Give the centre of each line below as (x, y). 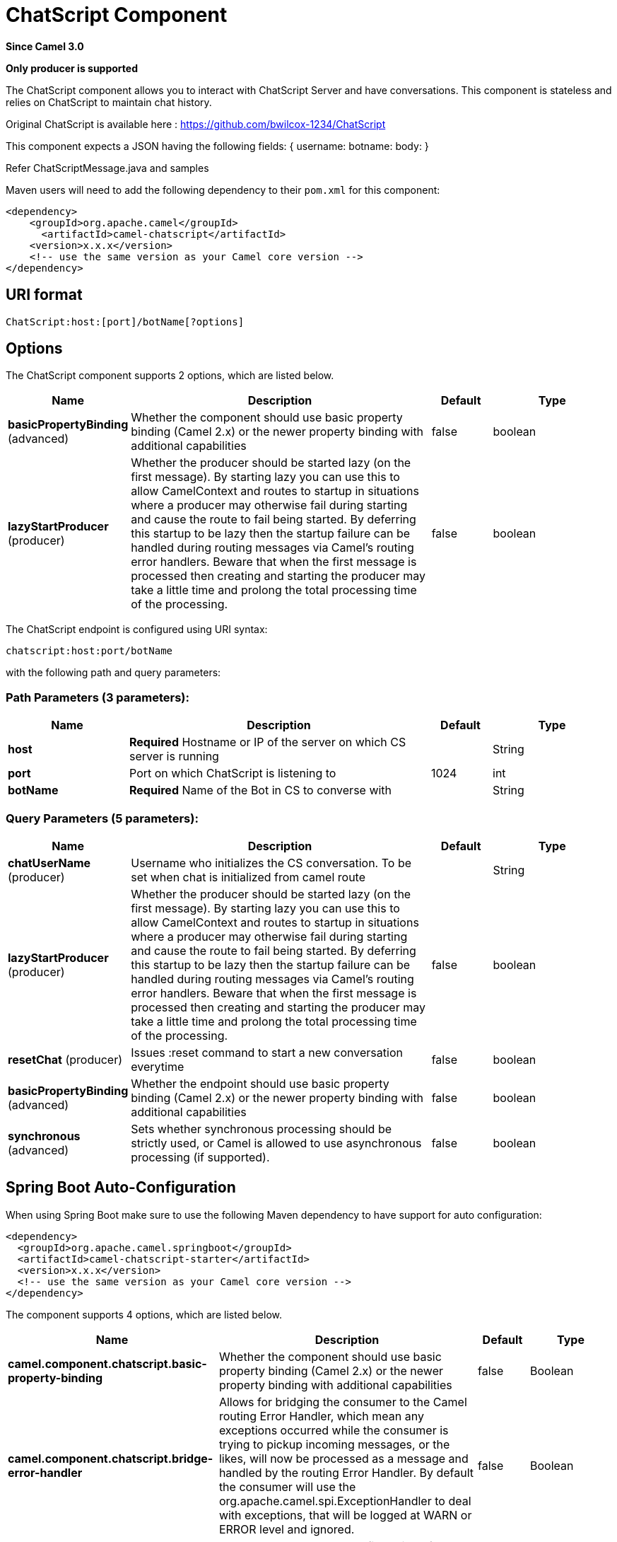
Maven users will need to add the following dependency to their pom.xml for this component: (223, 190)
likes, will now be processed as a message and (343, 1458)
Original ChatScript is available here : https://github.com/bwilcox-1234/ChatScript (196, 124)
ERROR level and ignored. (287, 1529)
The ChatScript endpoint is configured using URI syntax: (137, 630)
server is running (174, 756)
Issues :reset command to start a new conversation (267, 1052)
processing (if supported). (200, 1157)
